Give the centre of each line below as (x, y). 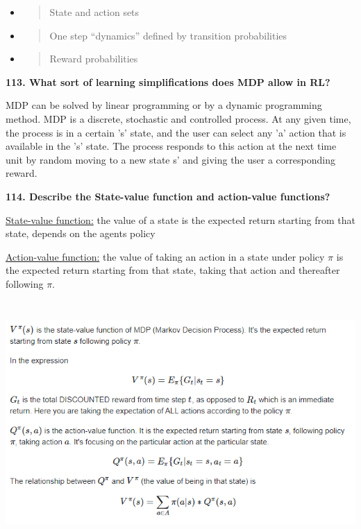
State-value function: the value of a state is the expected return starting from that (181, 219)
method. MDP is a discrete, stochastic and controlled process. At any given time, (178, 118)
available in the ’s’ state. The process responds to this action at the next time (171, 146)
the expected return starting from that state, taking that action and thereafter (173, 270)
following (25, 283)
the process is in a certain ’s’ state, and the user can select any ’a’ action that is (176, 132)
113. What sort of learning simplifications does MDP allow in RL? (168, 81)
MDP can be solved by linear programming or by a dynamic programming (164, 105)
